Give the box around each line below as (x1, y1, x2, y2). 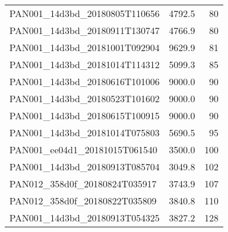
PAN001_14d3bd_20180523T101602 (9, 92, 160, 105)
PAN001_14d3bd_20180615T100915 (9, 109, 160, 122)
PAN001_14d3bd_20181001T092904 (9, 41, 160, 54)
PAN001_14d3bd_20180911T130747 (9, 23, 160, 37)
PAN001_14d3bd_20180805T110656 (9, 6, 160, 20)
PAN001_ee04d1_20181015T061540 (9, 143, 158, 156)
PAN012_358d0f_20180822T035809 (9, 194, 156, 207)
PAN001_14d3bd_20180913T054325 (9, 211, 160, 224)
